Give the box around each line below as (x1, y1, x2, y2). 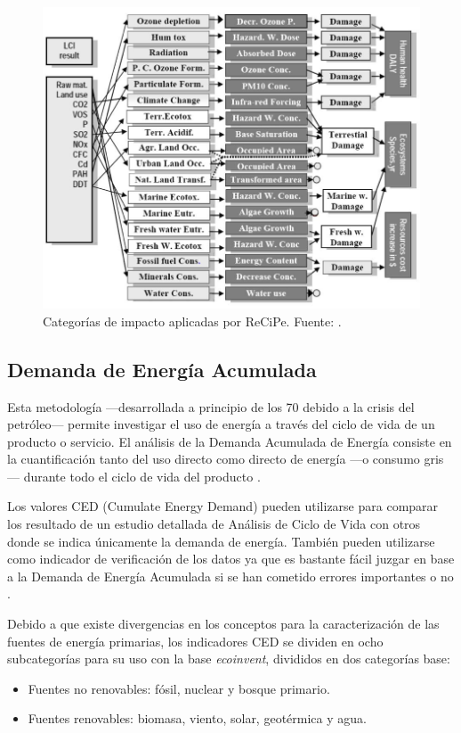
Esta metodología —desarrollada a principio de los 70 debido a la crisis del (7, 397, 415, 416)
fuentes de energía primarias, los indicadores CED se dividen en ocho (7, 631, 384, 650)
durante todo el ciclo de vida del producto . (23, 466, 261, 485)
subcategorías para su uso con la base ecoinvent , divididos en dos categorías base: (7, 649, 450, 668)
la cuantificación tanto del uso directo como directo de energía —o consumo (7, 449, 420, 468)
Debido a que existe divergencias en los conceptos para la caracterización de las (7, 614, 440, 633)
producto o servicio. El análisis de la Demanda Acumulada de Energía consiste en (7, 432, 452, 450)
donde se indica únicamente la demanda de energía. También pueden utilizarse (7, 531, 435, 550)
